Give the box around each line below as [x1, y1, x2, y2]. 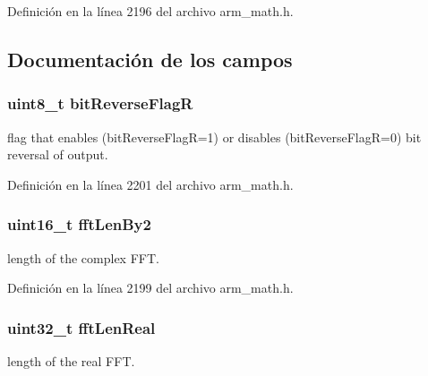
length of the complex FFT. [7, 248, 159, 267]
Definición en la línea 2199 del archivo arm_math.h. [7, 278, 294, 297]
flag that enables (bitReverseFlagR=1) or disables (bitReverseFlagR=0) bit [7, 127, 422, 146]
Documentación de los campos [7, 45, 293, 73]
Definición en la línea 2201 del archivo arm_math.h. [7, 175, 294, 193]
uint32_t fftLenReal [7, 316, 156, 338]
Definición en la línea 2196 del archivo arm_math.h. [7, 2, 294, 20]
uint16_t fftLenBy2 [7, 213, 151, 235]
